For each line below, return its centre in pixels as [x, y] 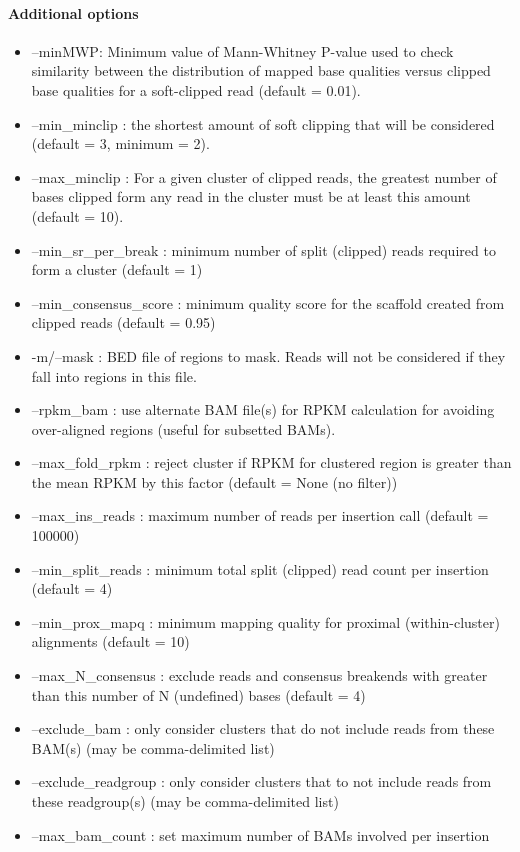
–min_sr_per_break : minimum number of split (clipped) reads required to [263, 249]
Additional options [73, 12]
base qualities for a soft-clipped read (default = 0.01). [196, 89]
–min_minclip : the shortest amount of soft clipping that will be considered [263, 123]
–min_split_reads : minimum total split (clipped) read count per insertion [260, 568]
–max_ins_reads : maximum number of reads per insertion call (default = [260, 515]
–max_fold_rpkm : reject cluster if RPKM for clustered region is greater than [271, 462]
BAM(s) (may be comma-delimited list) [153, 747]
